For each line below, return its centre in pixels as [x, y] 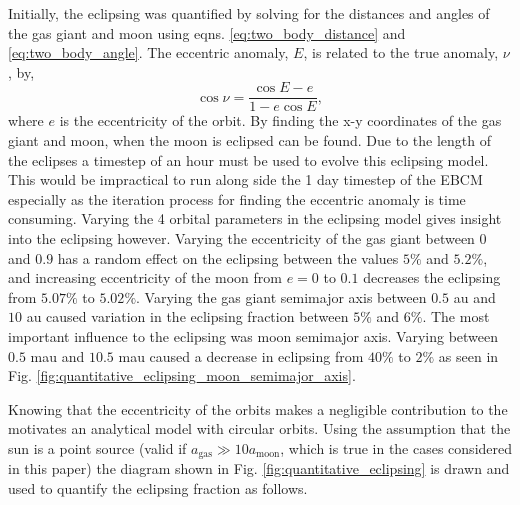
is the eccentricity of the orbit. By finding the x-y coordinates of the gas [280, 120]
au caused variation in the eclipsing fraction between [187, 316]
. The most [456, 316]
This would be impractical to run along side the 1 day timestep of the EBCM [245, 179]
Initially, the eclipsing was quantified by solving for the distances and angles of [249, 13]
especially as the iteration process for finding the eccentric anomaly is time [237, 198]
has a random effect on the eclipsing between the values [228, 257]
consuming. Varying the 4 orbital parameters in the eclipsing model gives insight [255, 218]
